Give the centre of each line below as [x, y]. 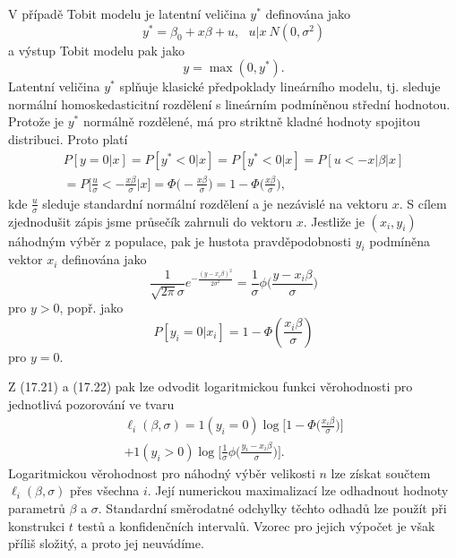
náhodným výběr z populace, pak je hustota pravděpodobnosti [180, 240]
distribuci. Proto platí [68, 138]
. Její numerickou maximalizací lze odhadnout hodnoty [298, 490]
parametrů [37, 507]
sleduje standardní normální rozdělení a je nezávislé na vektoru [215, 203]
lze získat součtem [381, 472]
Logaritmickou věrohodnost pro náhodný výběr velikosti [162, 472]
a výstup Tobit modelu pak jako [96, 50]
